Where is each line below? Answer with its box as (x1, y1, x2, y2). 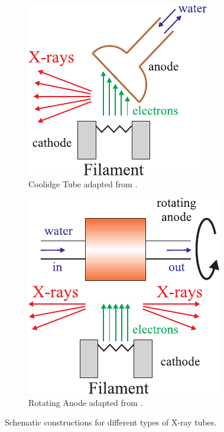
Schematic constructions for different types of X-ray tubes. (5, 416, 217, 428)
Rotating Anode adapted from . (28, 396, 143, 408)
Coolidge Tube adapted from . (28, 177, 138, 190)
